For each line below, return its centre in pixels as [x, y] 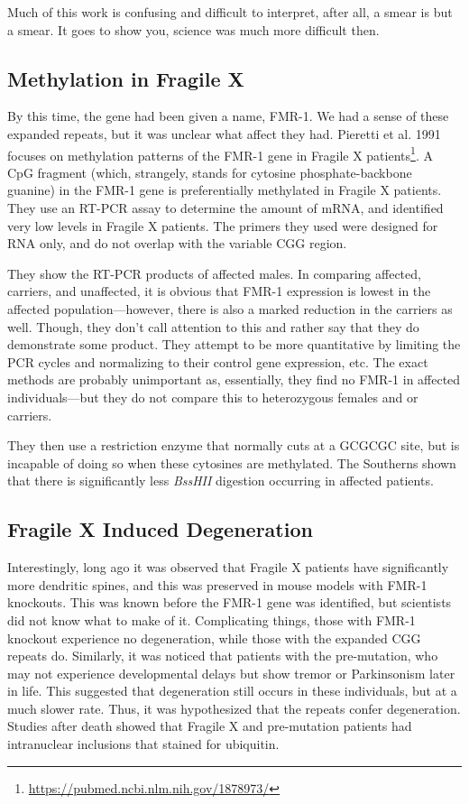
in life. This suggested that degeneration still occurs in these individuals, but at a [232, 691]
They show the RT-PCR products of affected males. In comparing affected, [214, 273]
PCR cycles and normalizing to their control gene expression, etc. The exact [218, 361]
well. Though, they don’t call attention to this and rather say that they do [213, 326]
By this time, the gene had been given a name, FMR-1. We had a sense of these [228, 116]
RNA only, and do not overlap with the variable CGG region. [177, 243]
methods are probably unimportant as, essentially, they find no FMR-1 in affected [234, 379]
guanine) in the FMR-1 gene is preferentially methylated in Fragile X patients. [225, 190]
